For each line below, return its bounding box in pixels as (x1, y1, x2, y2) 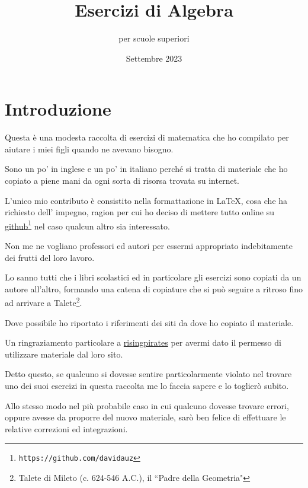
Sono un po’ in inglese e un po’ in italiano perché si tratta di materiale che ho (5, 162, 288, 175)
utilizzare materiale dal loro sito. (5, 347, 123, 360)
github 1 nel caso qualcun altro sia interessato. (5, 218, 170, 232)
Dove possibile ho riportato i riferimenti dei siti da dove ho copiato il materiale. (5, 316, 294, 328)
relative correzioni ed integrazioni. (5, 422, 128, 435)
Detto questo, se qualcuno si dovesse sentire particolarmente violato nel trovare (5, 368, 292, 380)
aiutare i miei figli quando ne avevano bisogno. (5, 142, 174, 155)
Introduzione (5, 97, 111, 121)
